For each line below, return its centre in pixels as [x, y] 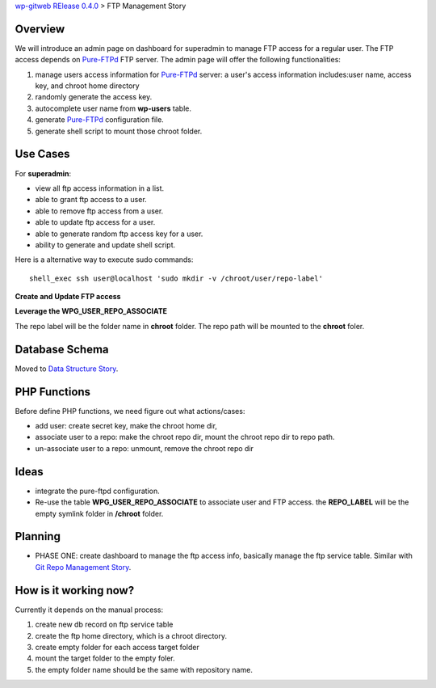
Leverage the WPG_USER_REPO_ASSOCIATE [91, 311]
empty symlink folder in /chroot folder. [99, 513]
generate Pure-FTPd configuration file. [100, 120]
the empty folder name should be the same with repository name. [144, 669]
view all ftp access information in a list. [100, 188]
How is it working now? [75, 590]
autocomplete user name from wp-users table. [113, 108]
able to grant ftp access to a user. [91, 200]
